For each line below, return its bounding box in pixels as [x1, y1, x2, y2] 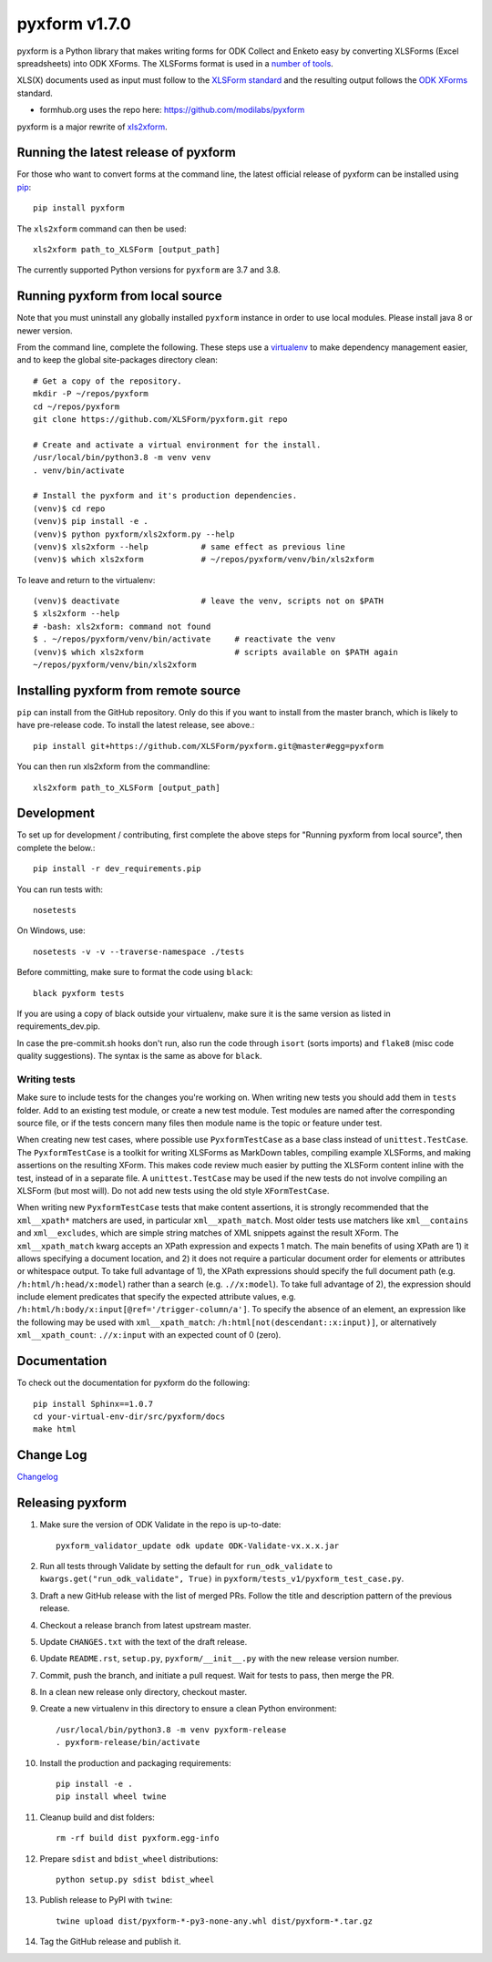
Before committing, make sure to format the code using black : [16, 967, 253, 978]
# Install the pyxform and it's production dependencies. [33, 490, 298, 501]
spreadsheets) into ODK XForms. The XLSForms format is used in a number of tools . [16, 57, 334, 68]
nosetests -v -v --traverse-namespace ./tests [33, 946, 245, 957]
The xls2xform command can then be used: [16, 223, 187, 234]
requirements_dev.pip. [16, 1021, 100, 1032]
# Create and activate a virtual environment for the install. [33, 439, 322, 450]
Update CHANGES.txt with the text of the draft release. [39, 1636, 248, 1647]
